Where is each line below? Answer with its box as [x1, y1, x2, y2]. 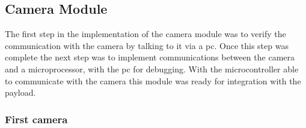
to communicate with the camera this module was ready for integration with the [5, 74, 301, 87]
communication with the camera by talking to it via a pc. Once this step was [5, 39, 289, 51]
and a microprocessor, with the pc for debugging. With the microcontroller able [5, 62, 299, 75]
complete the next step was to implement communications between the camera [5, 51, 295, 63]
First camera [5, 111, 68, 126]
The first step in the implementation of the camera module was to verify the [5, 28, 286, 40]
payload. [5, 86, 36, 99]
